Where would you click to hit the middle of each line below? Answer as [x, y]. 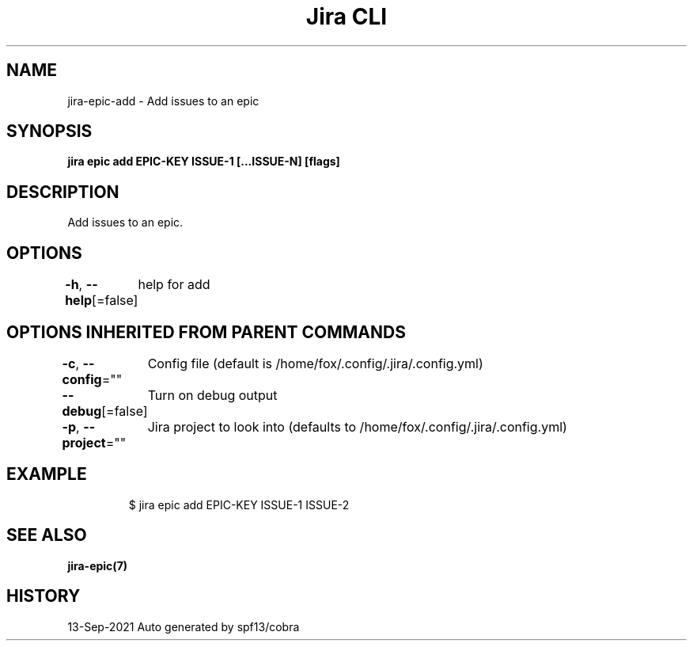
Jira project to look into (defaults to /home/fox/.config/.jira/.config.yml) [357, 426]
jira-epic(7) [98, 565]
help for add [174, 285]
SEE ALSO [47, 535]
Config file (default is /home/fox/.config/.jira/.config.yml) [315, 363]
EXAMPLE [47, 474]
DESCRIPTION [63, 192]
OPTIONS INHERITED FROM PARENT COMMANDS [206, 332]
